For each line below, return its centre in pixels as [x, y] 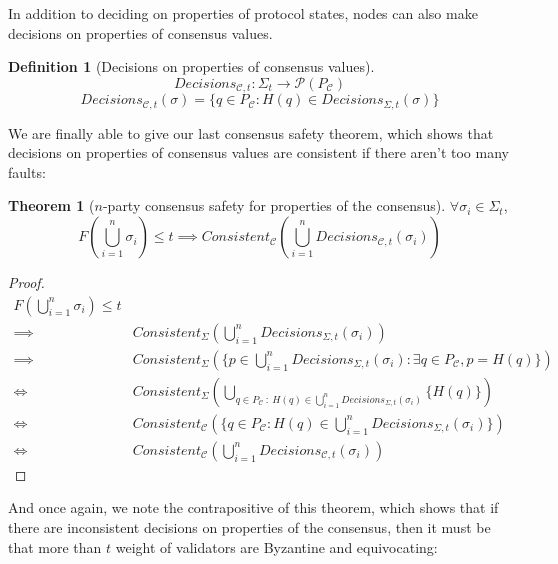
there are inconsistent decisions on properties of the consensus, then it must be [249, 527]
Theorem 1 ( [51, 205]
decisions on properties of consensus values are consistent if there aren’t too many [258, 152]
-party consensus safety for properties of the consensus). [274, 205]
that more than [55, 546]
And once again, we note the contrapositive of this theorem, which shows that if [253, 507]
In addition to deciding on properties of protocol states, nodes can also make [243, 13]
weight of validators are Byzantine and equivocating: [276, 546]
